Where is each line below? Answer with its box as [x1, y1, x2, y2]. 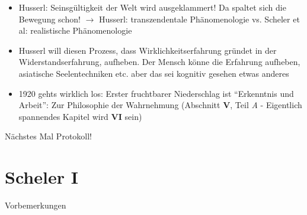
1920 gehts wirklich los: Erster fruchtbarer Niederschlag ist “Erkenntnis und [18, 87, 294, 99]
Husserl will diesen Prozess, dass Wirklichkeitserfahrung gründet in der [18, 44, 277, 56]
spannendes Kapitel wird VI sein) [18, 110, 142, 122]
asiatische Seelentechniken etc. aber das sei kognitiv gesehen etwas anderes [18, 67, 289, 79]
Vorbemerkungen [5, 199, 66, 211]
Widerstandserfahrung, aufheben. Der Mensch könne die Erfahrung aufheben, [18, 56, 300, 68]
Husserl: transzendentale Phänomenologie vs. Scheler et [98, 12, 300, 25]
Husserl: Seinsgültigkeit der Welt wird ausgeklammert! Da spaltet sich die [18, 1, 286, 13]
